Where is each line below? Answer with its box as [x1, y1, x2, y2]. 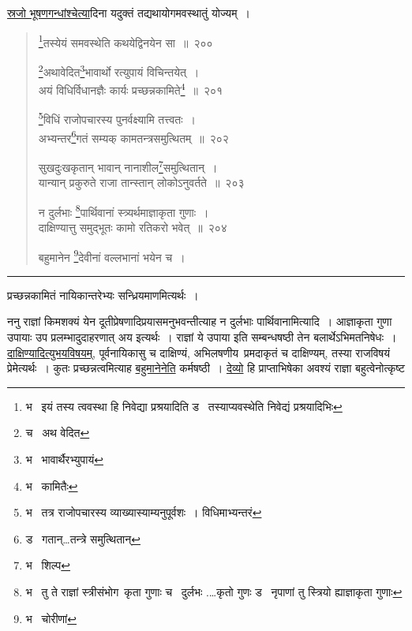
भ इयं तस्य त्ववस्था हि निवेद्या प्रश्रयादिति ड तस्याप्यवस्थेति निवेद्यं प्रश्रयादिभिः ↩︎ [25, 398, 343, 414]
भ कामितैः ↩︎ [25, 477, 78, 494]
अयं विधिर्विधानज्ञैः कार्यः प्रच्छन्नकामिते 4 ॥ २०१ [38, 80, 223, 98]
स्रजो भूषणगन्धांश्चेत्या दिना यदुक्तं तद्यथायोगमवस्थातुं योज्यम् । [7, 5, 250, 21]
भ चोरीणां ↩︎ [25, 610, 77, 626]
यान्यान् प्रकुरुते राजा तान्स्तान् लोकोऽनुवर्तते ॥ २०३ [38, 174, 245, 191]
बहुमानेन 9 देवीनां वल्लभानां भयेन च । [38, 246, 185, 265]
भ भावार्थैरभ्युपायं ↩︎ [25, 450, 103, 467]
